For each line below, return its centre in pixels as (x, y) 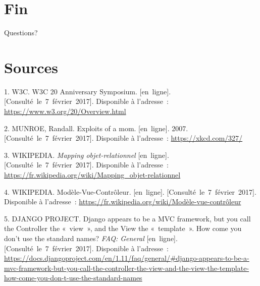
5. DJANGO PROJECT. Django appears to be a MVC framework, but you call (127, 218)
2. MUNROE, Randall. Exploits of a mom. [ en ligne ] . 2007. (96, 128)
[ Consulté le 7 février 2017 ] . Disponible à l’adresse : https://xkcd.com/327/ (123, 138)
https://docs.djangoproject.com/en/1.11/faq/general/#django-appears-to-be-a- (127, 258)
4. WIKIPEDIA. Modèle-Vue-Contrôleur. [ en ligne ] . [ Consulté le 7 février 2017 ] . (130, 191)
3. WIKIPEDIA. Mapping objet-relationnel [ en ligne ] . (87, 155)
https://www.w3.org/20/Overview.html (65, 111)
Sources (31, 67)
